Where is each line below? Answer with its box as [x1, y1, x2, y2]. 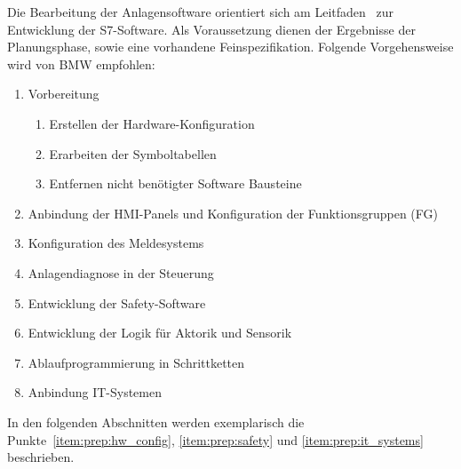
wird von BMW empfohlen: [7, 54, 155, 73]
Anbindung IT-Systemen [28, 383, 163, 401]
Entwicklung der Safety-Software [28, 293, 206, 312]
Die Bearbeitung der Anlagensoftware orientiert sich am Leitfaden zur [7, 3, 393, 20]
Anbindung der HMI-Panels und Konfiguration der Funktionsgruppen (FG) [28, 203, 438, 222]
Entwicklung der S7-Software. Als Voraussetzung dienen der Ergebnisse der [7, 20, 416, 38]
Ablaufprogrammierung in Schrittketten [28, 353, 245, 371]
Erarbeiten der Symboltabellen [49, 144, 217, 163]
